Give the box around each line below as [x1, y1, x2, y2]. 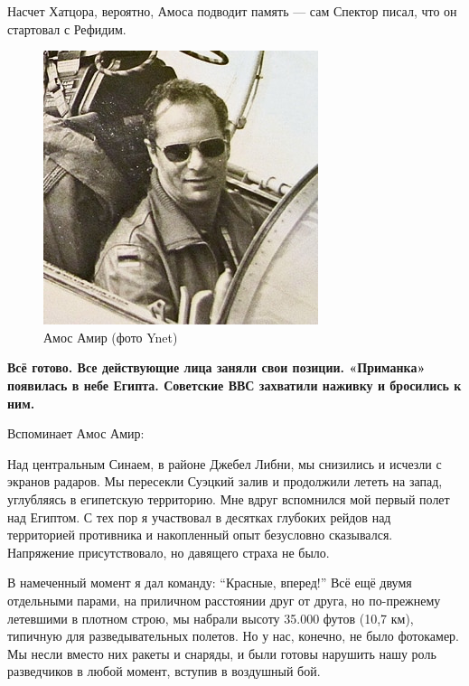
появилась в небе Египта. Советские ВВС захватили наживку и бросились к [7, 375, 462, 394]
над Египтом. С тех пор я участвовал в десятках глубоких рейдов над [7, 507, 391, 526]
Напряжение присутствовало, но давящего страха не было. [7, 542, 330, 561]
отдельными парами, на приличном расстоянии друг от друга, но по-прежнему [7, 590, 441, 609]
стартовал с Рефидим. [7, 19, 127, 38]
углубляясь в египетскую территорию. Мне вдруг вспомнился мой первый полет [7, 489, 450, 508]
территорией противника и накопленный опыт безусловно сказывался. [7, 525, 393, 544]
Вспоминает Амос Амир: [7, 424, 145, 443]
